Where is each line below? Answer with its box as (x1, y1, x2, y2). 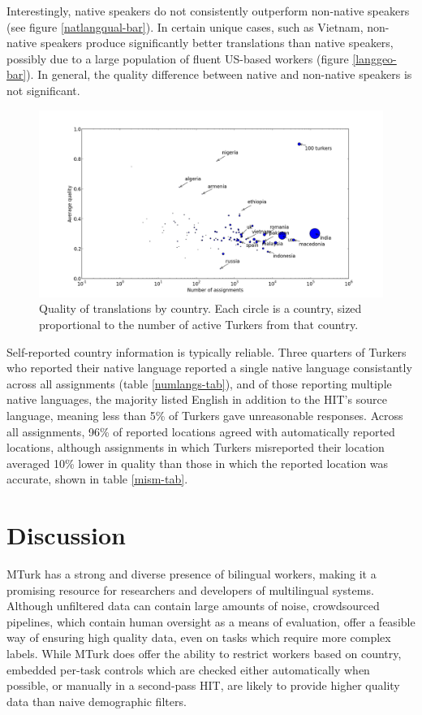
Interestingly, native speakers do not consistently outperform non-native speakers (6, 2, 410, 19)
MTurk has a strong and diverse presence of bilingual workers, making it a (6, 565, 377, 583)
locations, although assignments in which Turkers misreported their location (6, 439, 385, 456)
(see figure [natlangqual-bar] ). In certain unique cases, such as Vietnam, (6, 18, 364, 35)
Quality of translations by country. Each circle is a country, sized (39, 300, 362, 317)
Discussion (6, 518, 126, 552)
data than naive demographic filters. (6, 692, 187, 709)
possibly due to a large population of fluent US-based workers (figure (6, 50, 349, 67)
